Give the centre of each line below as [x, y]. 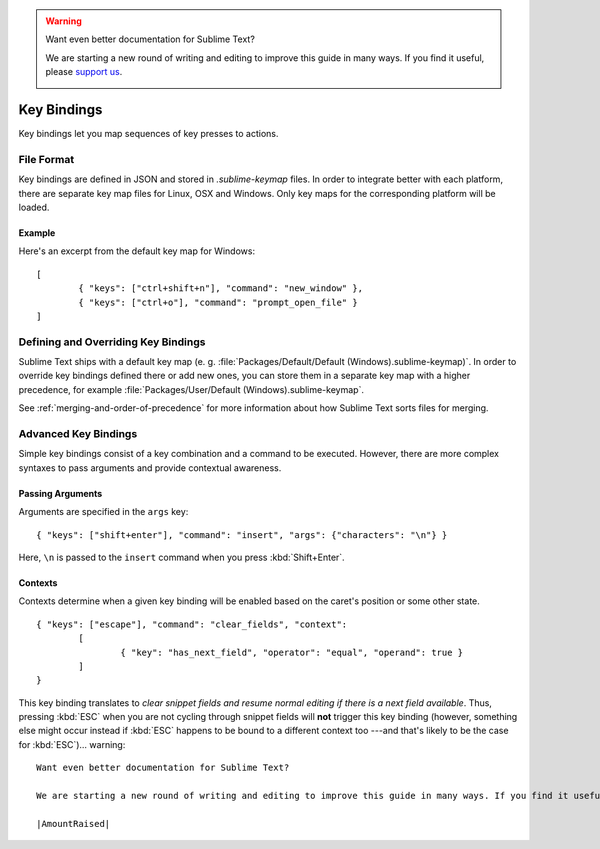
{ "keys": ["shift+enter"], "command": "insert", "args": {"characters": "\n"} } [242, 534]
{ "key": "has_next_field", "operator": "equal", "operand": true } [292, 652]
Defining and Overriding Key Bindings [112, 342]
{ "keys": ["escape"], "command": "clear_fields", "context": [192, 624]
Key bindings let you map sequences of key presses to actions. [148, 134]
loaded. [34, 207]
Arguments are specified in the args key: [103, 512]
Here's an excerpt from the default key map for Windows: [136, 251]
